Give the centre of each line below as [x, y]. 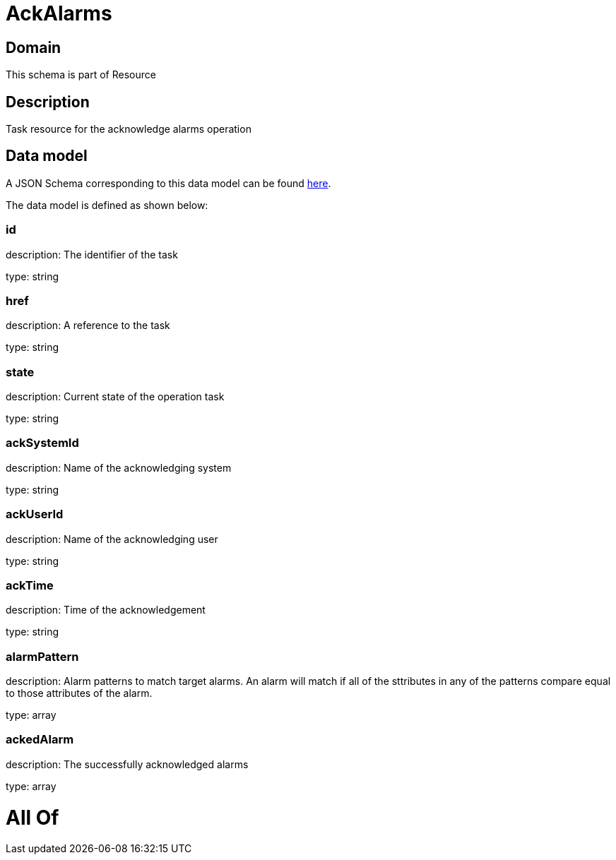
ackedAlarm [40, 740]
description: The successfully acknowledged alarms [127, 764]
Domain [34, 47]
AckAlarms [59, 13]
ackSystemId [42, 443]
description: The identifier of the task [92, 254]
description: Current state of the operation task [115, 397]
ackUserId [35, 514]
